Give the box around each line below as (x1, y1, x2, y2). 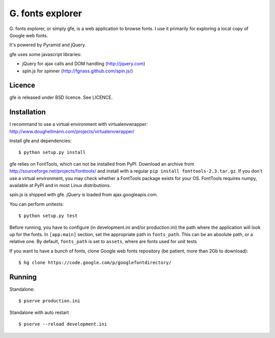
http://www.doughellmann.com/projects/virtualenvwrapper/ (9, 128, 135, 135)
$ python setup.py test (18, 213, 78, 219)
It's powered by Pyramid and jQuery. (9, 42, 87, 48)
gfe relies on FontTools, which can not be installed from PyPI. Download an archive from (9, 161, 195, 167)
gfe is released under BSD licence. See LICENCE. (9, 94, 113, 100)
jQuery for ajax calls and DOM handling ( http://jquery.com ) (22, 61, 145, 67)
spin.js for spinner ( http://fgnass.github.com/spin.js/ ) (22, 68, 133, 74)
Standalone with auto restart (9, 309, 69, 316)
